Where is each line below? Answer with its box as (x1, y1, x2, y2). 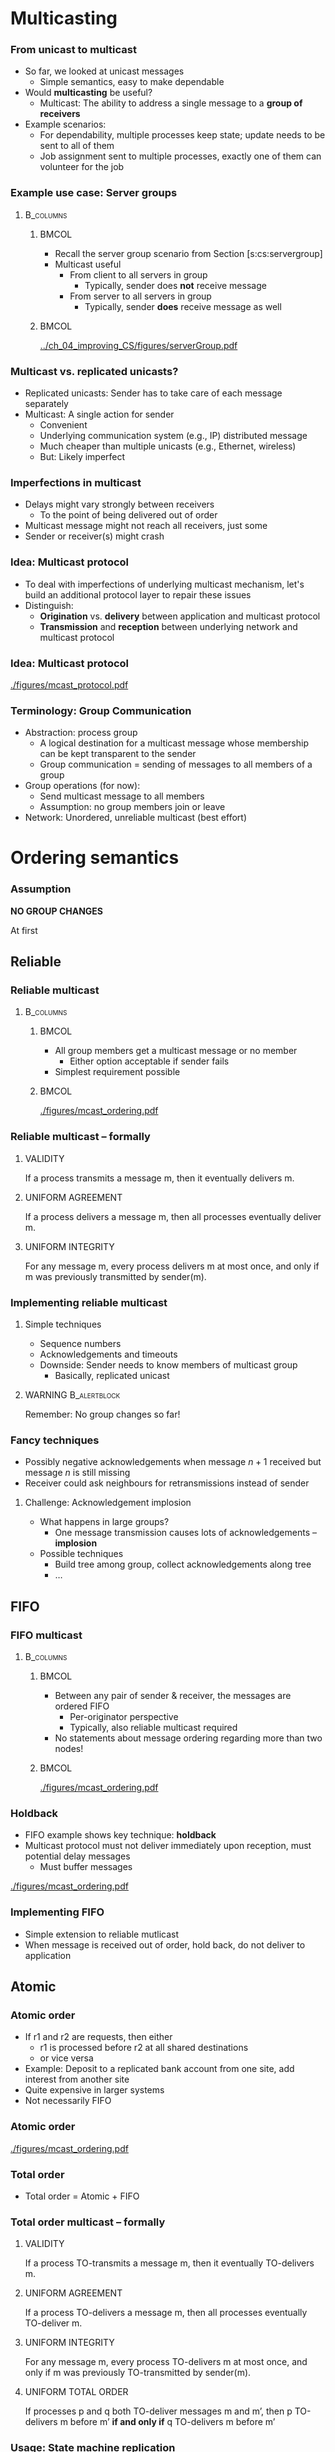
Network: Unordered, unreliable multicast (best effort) (24, 812, 247, 824)
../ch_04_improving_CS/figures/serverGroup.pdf (39, 339, 238, 351)
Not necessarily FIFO (24, 2095, 112, 2107)
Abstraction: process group (24, 727, 138, 739)
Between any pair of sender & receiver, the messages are (54, 1690, 292, 1702)
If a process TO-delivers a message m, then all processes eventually (24, 2307, 308, 2319)
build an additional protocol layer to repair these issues (24, 588, 252, 601)
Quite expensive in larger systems (24, 2084, 165, 2096)
